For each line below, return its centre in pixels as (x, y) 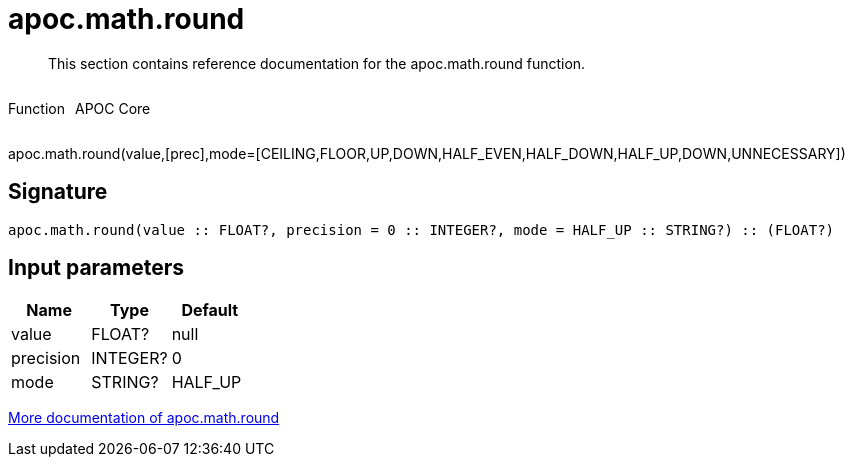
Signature (58, 192)
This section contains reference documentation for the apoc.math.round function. (317, 63)
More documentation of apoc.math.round (144, 418)
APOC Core (112, 108)
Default (210, 310)
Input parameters (96, 268)
